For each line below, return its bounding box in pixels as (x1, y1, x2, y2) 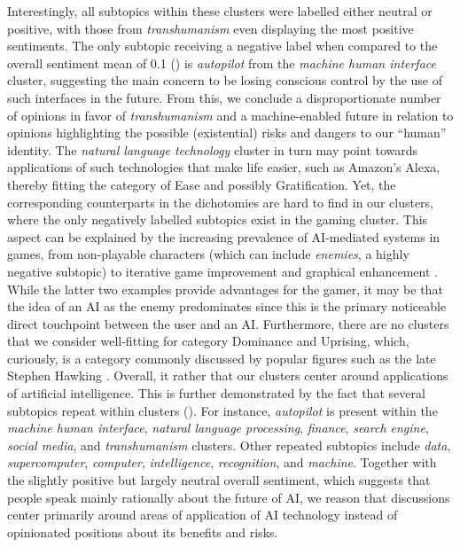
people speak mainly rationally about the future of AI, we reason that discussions (7, 488, 450, 506)
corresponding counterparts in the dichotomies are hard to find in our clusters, (7, 192, 434, 211)
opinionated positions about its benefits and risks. (7, 522, 278, 541)
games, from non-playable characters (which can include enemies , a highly (7, 245, 409, 263)
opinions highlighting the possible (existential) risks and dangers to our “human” (7, 123, 447, 142)
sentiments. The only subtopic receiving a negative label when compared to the (7, 36, 438, 55)
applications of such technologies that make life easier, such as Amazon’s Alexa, (7, 158, 441, 176)
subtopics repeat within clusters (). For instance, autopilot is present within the (7, 401, 438, 419)
